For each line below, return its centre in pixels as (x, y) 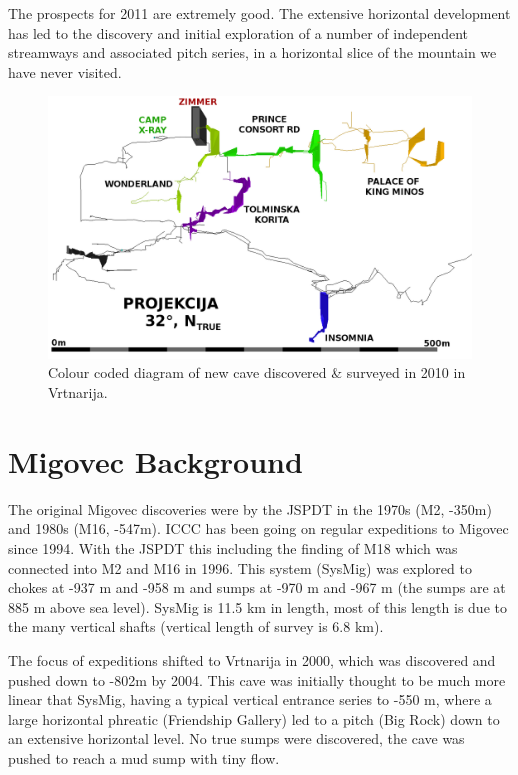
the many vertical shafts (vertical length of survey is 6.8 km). (196, 626)
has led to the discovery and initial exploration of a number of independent (238, 32)
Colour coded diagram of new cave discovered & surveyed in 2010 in (257, 372)
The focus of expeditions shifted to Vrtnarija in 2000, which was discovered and (252, 659)
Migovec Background (155, 460)
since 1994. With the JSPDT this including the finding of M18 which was (233, 547)
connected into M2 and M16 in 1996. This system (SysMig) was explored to (240, 567)
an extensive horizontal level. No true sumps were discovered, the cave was (236, 738)
